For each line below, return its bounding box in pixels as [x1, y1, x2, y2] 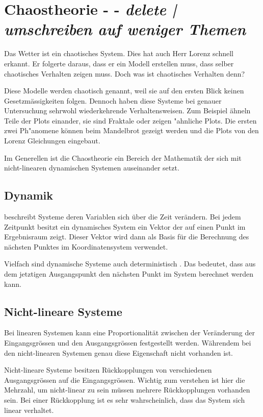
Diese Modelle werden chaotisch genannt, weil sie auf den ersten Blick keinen [4, 85, 244, 96]
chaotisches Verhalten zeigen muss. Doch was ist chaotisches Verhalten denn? [4, 68, 245, 79]
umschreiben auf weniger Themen [4, 18, 246, 40]
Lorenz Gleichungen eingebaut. [4, 135, 100, 146]
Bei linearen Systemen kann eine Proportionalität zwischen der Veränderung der [4, 327, 255, 338]
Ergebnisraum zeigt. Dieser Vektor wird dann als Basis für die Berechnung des [4, 231, 249, 242]
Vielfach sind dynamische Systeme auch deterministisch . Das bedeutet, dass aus [4, 258, 256, 269]
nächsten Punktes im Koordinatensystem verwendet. [4, 241, 168, 252]
